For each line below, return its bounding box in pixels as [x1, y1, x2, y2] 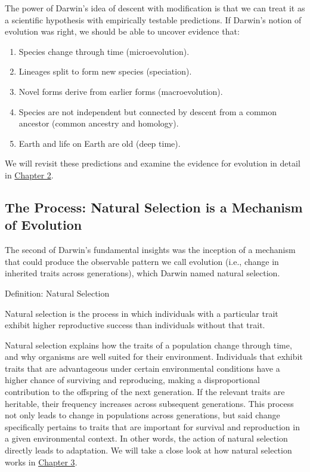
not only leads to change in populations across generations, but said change [5, 409, 280, 421]
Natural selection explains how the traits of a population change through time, [5, 338, 292, 351]
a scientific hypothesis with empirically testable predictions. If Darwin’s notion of [5, 13, 302, 26]
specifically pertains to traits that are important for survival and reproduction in [5, 420, 300, 433]
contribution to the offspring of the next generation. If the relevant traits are [5, 385, 285, 398]
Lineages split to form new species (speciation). [18, 65, 192, 78]
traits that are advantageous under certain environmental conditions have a [5, 362, 280, 374]
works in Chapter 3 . [5, 455, 77, 468]
